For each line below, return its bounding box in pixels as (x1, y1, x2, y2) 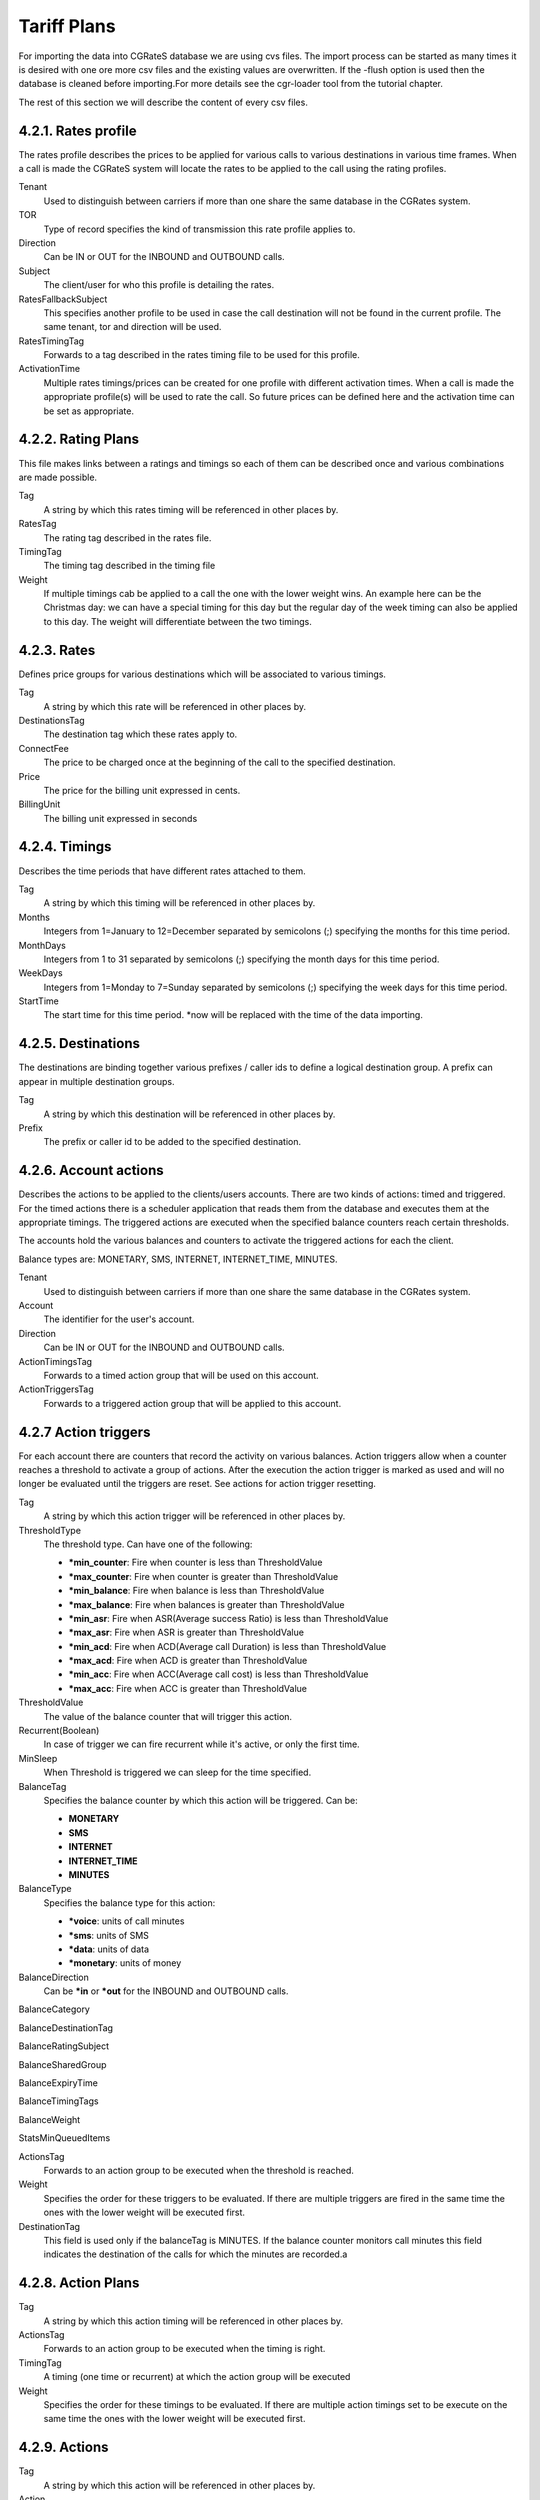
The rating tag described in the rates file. (43, 531, 212, 544)
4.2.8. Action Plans (18, 2275, 140, 2292)
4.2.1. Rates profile (18, 122, 137, 139)
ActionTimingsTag (18, 1355, 93, 1367)
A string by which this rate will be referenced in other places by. (43, 700, 307, 712)
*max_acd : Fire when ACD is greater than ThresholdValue (68, 1655, 308, 1667)
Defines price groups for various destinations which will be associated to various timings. (18, 668, 387, 680)
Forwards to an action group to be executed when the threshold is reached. (43, 2164, 355, 2176)
